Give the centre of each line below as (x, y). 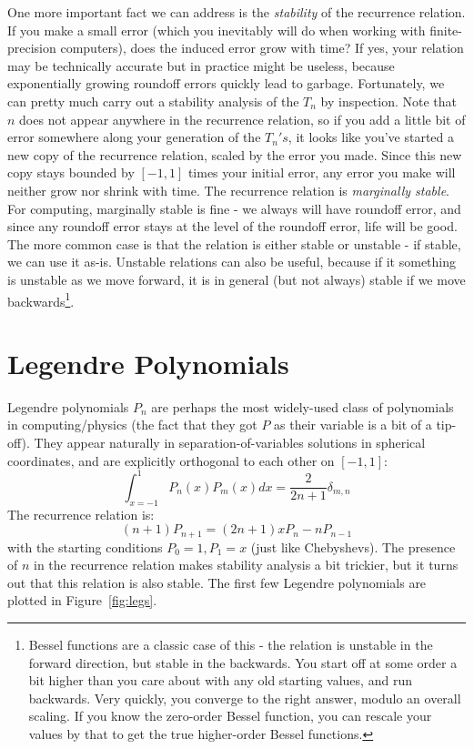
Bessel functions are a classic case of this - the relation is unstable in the (231, 644)
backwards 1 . (41, 299)
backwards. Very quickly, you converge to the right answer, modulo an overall (245, 698)
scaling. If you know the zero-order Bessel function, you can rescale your (230, 716)
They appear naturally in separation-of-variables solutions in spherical (230, 443)
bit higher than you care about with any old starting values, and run (220, 680)
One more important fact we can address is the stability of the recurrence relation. (237, 12)
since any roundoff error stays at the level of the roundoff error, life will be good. (232, 226)
